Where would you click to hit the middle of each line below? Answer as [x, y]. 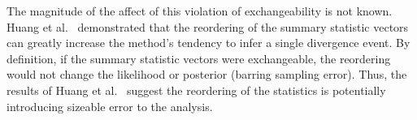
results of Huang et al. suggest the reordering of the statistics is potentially [196, 90]
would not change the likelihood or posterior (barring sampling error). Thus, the [207, 74]
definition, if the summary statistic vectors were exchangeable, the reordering [199, 58]
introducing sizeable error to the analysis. [110, 106]
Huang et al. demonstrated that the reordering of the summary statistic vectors [208, 26]
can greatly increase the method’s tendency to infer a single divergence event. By [208, 43]
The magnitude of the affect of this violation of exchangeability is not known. [200, 11]
